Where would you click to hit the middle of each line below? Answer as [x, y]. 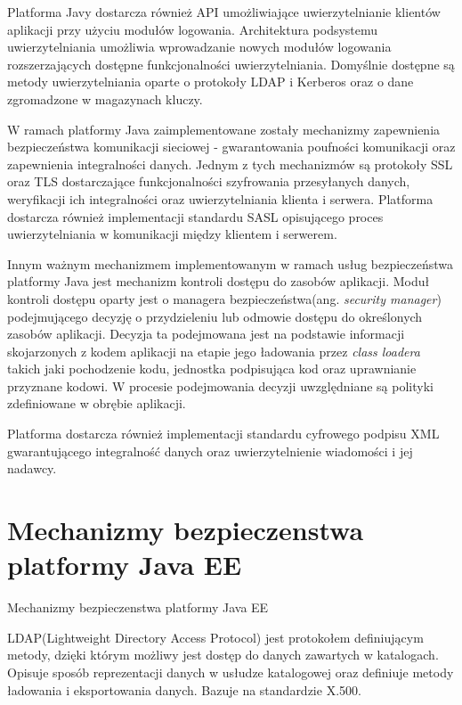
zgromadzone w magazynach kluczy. [105, 98]
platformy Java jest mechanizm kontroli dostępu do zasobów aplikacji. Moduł [219, 281]
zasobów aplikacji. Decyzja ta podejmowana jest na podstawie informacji [206, 334]
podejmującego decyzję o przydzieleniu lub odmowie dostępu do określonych [215, 316]
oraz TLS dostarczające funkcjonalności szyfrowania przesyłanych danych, [209, 181]
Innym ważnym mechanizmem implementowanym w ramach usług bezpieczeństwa [231, 263]
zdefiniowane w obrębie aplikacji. [97, 403]
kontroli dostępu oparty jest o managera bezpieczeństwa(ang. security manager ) [224, 298]
